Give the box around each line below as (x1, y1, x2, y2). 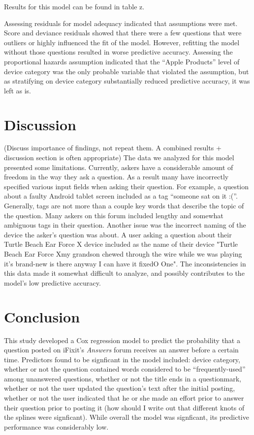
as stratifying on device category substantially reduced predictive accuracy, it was (4, 76, 250, 86)
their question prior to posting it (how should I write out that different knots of (4, 402, 245, 412)
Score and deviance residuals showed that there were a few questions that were (4, 28, 242, 38)
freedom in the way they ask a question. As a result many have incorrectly (4, 172, 229, 182)
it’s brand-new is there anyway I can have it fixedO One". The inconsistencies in (4, 258, 246, 268)
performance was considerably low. (4, 421, 109, 432)
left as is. (4, 85, 31, 95)
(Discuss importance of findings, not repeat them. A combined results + (4, 143, 222, 153)
